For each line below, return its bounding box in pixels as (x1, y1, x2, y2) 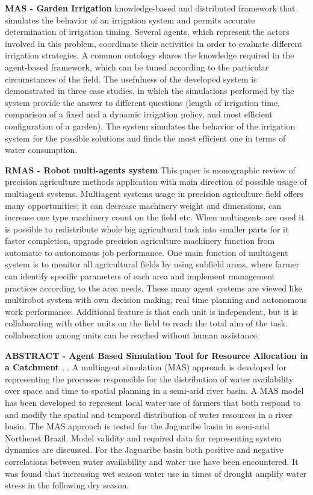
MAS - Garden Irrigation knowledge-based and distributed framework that (5, 2, 296, 14)
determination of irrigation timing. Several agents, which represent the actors (5, 25, 290, 38)
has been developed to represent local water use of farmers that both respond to (5, 396, 300, 408)
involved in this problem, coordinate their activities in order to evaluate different (5, 37, 303, 49)
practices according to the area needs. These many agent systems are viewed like (5, 281, 302, 294)
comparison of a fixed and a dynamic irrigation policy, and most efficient (5, 108, 273, 120)
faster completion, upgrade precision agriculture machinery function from (5, 234, 275, 247)
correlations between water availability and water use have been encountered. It (5, 455, 299, 467)
